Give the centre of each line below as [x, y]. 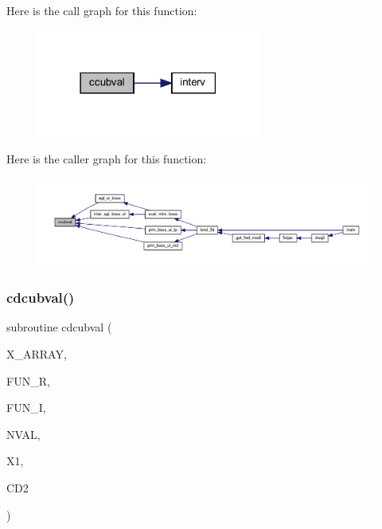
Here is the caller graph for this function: [107, 158]
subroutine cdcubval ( [59, 327]
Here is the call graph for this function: [102, 10]
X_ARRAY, [37, 354]
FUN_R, [28, 380]
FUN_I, [26, 408]
